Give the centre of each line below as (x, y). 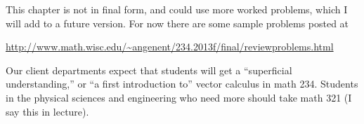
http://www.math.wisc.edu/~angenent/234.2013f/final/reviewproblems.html (170, 47)
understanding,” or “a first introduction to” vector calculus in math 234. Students (182, 84)
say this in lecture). (47, 111)
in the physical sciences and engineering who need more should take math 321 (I (179, 97)
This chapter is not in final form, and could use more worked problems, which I (177, 9)
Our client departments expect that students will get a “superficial (149, 70)
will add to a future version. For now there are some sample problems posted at (177, 23)
